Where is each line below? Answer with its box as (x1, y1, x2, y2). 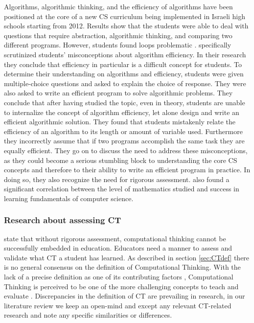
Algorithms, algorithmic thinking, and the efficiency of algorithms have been (4, 1, 233, 11)
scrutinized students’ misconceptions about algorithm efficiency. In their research (4, 49, 246, 59)
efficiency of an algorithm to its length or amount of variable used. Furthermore (4, 126, 243, 136)
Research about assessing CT (4, 214, 121, 226)
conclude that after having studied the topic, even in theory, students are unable (4, 97, 245, 107)
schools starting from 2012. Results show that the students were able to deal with (4, 21, 249, 31)
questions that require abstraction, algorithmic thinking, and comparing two (4, 30, 232, 40)
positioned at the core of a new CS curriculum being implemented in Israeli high (4, 11, 246, 21)
